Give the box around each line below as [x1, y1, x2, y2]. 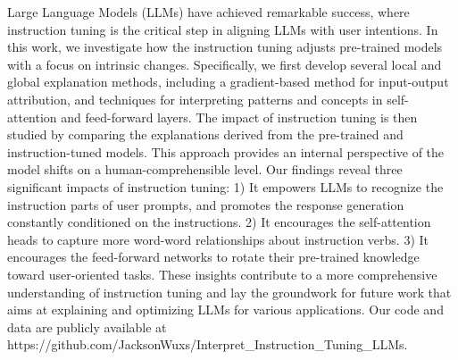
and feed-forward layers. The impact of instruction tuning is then [61, 107, 418, 126]
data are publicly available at [7, 317, 167, 336]
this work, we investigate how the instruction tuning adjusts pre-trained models [7, 38, 443, 56]
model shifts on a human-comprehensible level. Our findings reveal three [7, 160, 403, 179]
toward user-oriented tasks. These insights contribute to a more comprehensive [7, 264, 437, 283]
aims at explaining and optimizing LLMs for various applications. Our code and [7, 300, 444, 319]
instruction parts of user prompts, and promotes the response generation [7, 195, 404, 213]
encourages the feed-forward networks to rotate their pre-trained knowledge [7, 247, 420, 266]
